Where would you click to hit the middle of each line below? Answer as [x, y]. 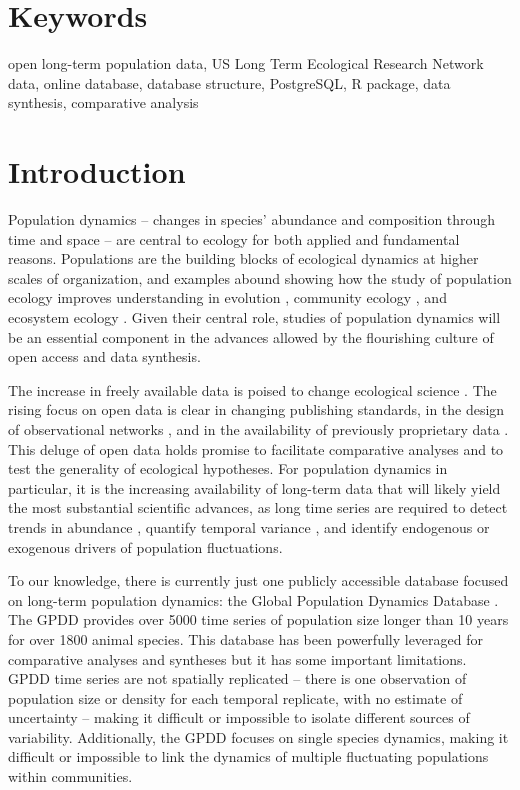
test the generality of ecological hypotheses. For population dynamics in [228, 468]
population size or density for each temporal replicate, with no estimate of [235, 697]
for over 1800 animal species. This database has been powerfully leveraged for [246, 638]
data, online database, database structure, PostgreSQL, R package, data [229, 82]
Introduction [97, 171]
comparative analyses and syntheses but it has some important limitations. [237, 658]
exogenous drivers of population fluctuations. [145, 546]
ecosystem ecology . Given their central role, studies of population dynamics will [254, 317]
